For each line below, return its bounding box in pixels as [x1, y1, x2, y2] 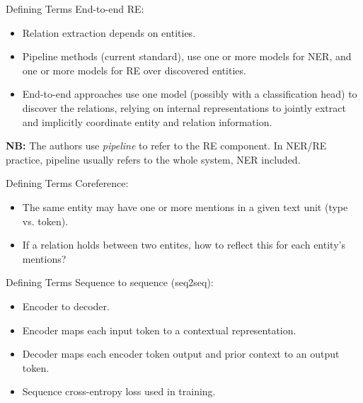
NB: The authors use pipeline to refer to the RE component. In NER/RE [6, 138, 327, 153]
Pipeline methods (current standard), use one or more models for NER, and [22, 49, 352, 64]
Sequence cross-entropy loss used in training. [22, 384, 216, 399]
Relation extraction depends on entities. [22, 25, 196, 40]
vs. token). [22, 213, 69, 228]
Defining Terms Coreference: [6, 176, 129, 191]
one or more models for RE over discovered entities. [22, 62, 246, 77]
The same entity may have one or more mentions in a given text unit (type [22, 199, 348, 214]
